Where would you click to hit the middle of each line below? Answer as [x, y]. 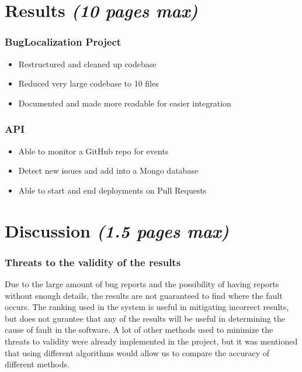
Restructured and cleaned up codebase [87, 63]
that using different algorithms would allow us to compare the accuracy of [137, 352]
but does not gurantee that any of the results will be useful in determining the [145, 318]
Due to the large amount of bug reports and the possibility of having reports [142, 283]
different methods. [37, 364]
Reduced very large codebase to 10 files [88, 83]
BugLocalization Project [63, 42]
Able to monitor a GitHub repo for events [93, 151]
